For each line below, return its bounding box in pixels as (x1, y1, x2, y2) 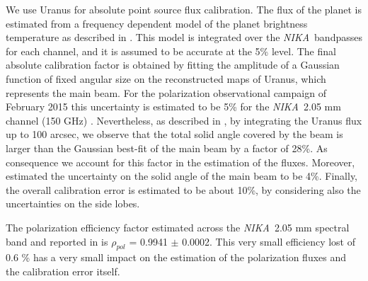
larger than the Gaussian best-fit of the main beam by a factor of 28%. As (6, 140, 328, 155)
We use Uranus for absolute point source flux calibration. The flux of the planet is (6, 2, 362, 16)
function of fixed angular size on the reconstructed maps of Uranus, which (6, 71, 326, 86)
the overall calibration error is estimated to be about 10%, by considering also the (6, 182, 361, 197)
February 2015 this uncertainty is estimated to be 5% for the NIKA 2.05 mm (6, 99, 341, 114)
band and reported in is (6, 234, 108, 248)
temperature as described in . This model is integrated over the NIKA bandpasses (6, 30, 362, 45)
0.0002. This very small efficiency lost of (182, 234, 355, 248)
